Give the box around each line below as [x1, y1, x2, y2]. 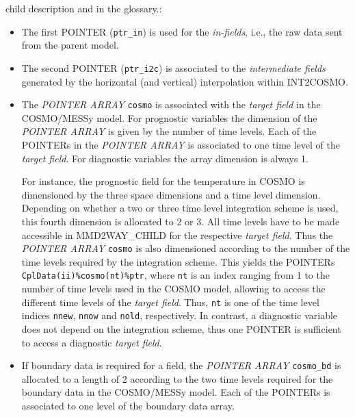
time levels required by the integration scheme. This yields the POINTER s [21, 254, 335, 268]
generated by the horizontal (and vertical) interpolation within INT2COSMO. [21, 74, 348, 88]
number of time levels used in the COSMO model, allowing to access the [21, 281, 326, 295]
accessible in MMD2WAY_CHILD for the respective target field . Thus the [21, 227, 333, 242]
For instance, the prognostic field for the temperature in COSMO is [21, 174, 305, 188]
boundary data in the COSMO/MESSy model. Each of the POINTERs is [21, 385, 330, 399]
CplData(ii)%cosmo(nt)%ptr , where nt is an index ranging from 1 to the [21, 268, 330, 282]
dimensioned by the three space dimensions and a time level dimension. [21, 187, 321, 201]
